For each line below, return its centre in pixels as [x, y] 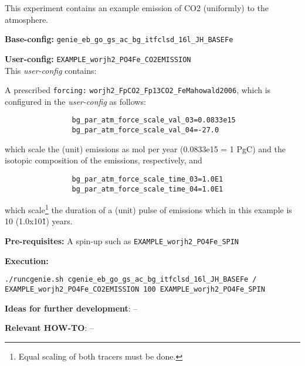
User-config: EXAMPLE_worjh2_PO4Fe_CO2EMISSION [98, 58]
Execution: [27, 260]
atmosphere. [27, 19]
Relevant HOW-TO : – [49, 328]
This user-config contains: [51, 70]
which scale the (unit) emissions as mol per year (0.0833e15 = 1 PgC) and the [145, 148]
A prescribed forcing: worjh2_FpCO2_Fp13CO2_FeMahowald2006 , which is [138, 90]
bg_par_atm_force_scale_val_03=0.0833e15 [154, 120]
